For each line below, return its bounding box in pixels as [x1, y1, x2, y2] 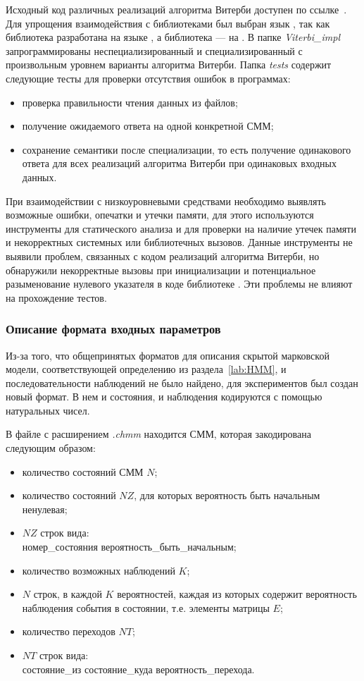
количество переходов [22, 624, 115, 639]
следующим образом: [6, 441, 96, 455]
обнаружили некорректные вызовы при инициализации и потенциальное [6, 262, 316, 277]
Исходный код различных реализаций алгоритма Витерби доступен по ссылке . [6, 2, 347, 16]
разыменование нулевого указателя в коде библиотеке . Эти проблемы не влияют [6, 276, 353, 291]
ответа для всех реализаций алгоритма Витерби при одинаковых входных [22, 156, 337, 171]
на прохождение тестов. [6, 290, 107, 305]
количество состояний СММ [22, 464, 144, 479]
